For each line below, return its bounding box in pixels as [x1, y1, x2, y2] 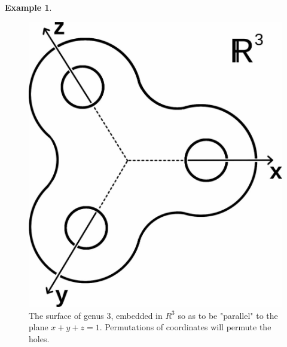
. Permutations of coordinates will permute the [99, 321, 271, 333]
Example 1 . [5, 1, 52, 13]
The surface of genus [29, 309, 104, 321]
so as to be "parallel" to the [178, 309, 278, 321]
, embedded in [111, 309, 163, 321]
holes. [29, 333, 50, 345]
